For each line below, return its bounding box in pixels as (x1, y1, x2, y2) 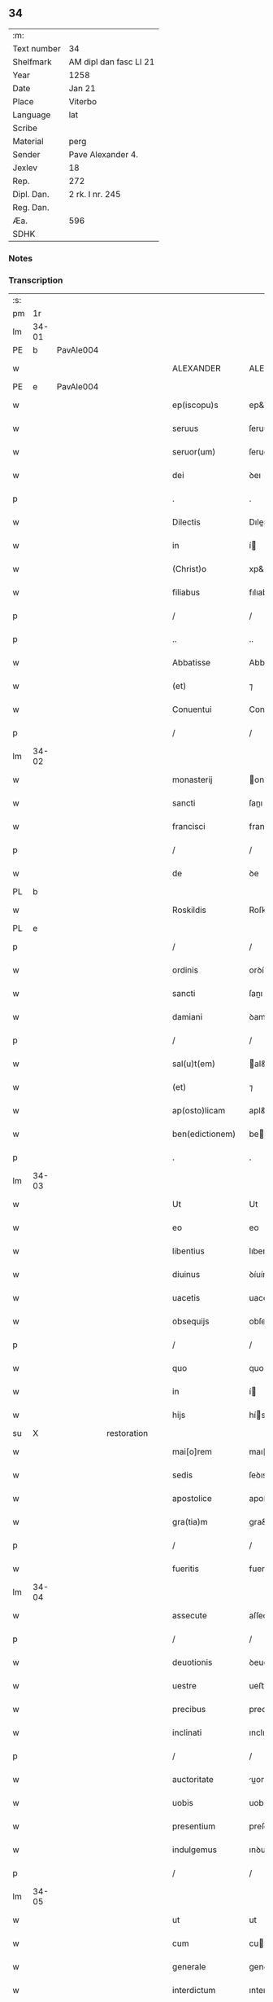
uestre (171, 1680, 197, 1692)
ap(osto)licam (171, 1105, 226, 1117)
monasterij (171, 774, 213, 785)
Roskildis (171, 904, 207, 915)
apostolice (171, 1493, 213, 1504)
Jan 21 (68, 82, 96, 94)
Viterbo (68, 95, 97, 107)
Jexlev (12, 162, 38, 173)
